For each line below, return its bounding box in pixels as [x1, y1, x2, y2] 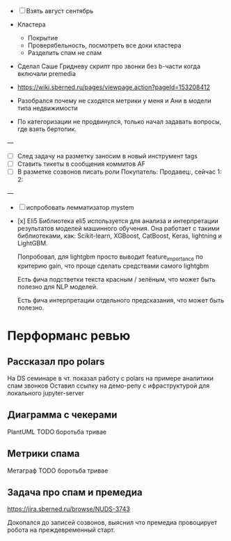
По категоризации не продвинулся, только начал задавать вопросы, [17, 118, 222, 125]
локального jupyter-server [7, 388, 85, 397]
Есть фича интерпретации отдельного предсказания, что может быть [17, 296, 225, 304]
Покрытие [27, 34, 58, 42]
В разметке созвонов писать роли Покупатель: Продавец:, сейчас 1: [17, 167, 222, 176]
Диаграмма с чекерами [7, 409, 118, 421]
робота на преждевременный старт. [7, 526, 115, 534]
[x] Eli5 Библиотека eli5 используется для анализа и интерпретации [17, 217, 219, 225]
